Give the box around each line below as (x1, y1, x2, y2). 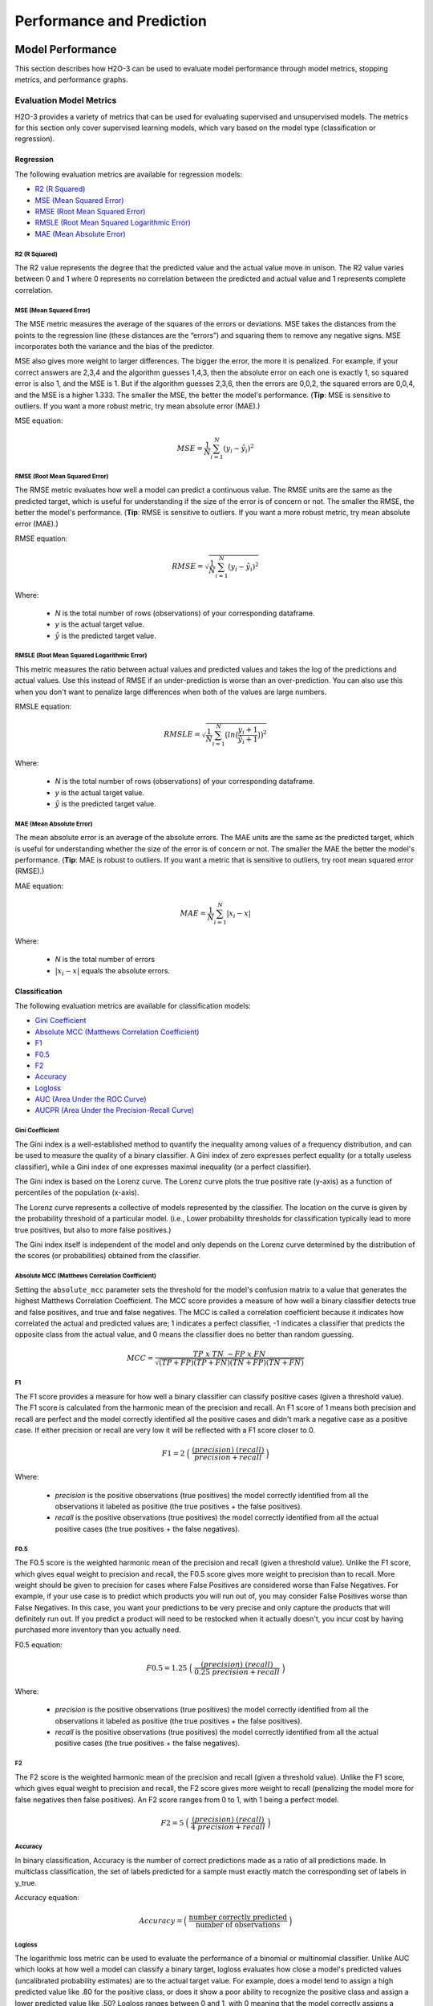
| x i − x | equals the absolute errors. (55, 965, 171, 977)
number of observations (195, 1920, 281, 1930)
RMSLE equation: (14, 702, 72, 712)
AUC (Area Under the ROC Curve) (34, 1094, 148, 1104)
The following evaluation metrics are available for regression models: (14, 169, 243, 179)
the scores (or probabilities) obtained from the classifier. (14, 1251, 200, 1261)
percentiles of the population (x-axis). (14, 1188, 140, 1197)
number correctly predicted (188, 1913, 288, 1922)
